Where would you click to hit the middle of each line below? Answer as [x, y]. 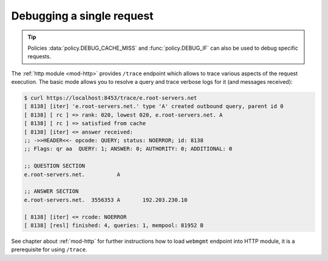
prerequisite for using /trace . [49, 249]
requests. [39, 56]
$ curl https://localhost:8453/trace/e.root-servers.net [111, 98]
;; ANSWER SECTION [51, 192]
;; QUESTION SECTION [54, 166]
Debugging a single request [82, 16]
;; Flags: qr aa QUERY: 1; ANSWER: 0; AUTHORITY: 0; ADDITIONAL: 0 [128, 149]
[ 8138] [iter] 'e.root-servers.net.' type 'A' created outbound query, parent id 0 [154, 107]
